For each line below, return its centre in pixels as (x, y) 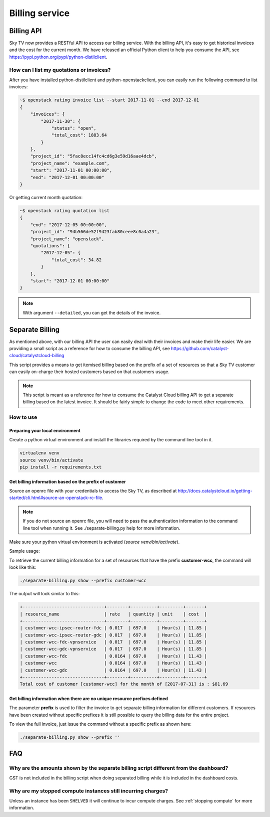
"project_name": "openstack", (67, 239)
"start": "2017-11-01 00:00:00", (71, 170)
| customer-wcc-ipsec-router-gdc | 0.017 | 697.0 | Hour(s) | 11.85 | (113, 635)
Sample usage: (24, 551)
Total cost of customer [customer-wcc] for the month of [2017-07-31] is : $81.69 (124, 684)
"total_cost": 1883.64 (79, 135)
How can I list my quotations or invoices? (60, 70)
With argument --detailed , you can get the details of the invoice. (92, 312)
